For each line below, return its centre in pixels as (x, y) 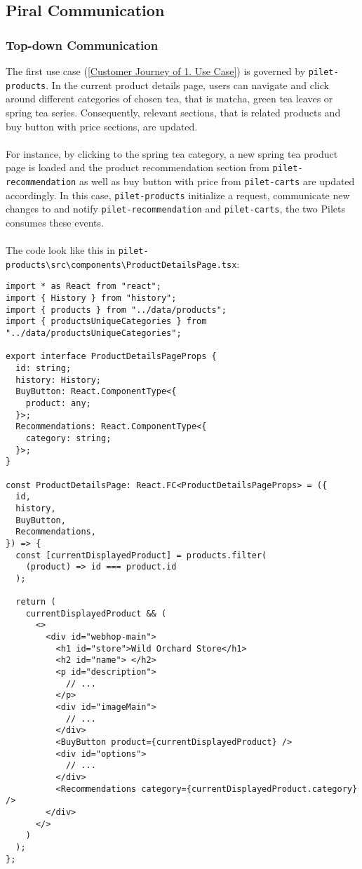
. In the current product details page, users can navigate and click (187, 85)
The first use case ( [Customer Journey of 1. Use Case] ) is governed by (156, 71)
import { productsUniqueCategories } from (106, 322)
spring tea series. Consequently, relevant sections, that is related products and (173, 112)
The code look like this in (61, 250)
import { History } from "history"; (91, 298)
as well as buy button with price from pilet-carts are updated (217, 181)
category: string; (68, 438)
